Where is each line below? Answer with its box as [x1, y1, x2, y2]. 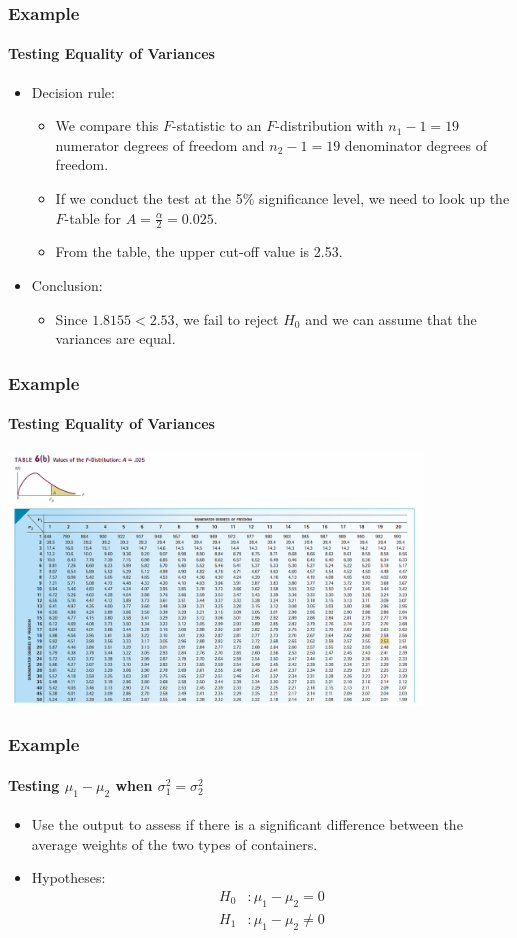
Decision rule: [31, 81, 115, 102]
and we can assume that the [305, 308, 477, 329]
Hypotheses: [31, 867, 106, 888]
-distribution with [275, 115, 384, 136]
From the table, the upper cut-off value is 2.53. [55, 241, 343, 262]
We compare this [55, 115, 159, 136]
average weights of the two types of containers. [31, 833, 318, 854]
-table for [64, 207, 122, 228]
